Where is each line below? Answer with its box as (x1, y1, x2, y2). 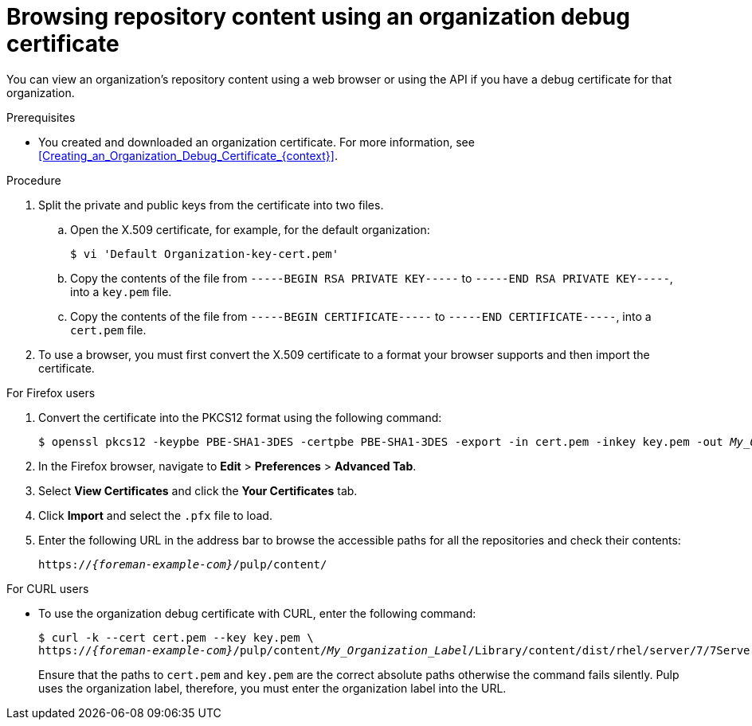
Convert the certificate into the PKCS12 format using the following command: (38, 410, 442, 424)
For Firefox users (6, 385, 96, 400)
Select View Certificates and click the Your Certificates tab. (38, 483, 358, 498)
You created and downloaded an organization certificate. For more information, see (38, 135, 475, 149)
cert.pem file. (70, 322, 147, 337)
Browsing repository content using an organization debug (6, 3, 630, 30)
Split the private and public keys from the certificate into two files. (38, 197, 384, 212)
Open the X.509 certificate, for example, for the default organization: (70, 222, 430, 236)
